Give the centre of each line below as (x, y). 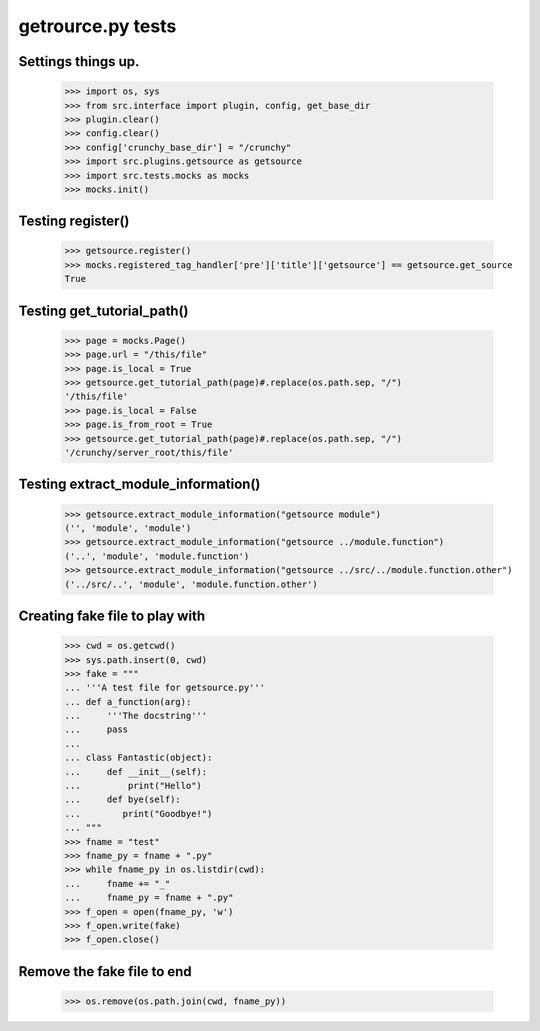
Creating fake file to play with (111, 615)
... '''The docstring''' (136, 716)
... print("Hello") (133, 786)
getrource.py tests (97, 26)
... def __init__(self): (136, 771)
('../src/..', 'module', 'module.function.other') (191, 584)
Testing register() (74, 221)
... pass (96, 729)
